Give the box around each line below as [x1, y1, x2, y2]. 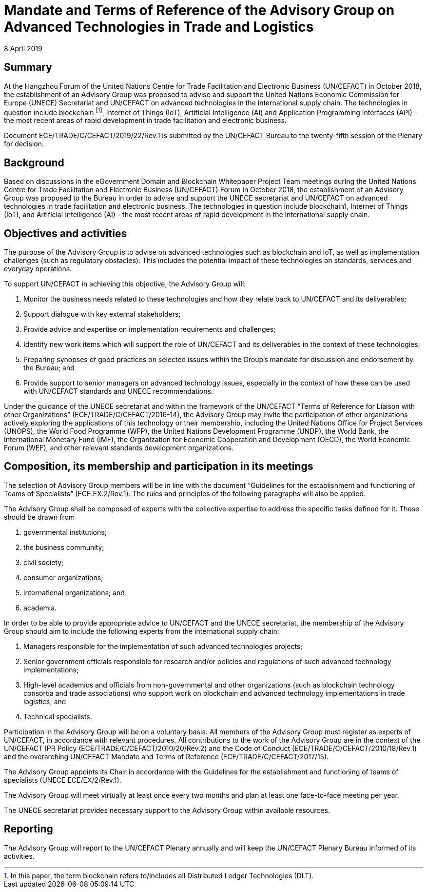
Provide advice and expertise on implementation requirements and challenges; [23, 324, 276, 333]
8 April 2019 [4, 44, 42, 53]
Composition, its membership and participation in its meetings [4, 460, 313, 473]
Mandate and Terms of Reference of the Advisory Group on [4, 2, 395, 19]
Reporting [4, 823, 53, 835]
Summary [4, 61, 52, 74]
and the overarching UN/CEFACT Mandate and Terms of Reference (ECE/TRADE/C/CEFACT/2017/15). [4, 752, 329, 761]
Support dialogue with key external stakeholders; [23, 309, 181, 318]
